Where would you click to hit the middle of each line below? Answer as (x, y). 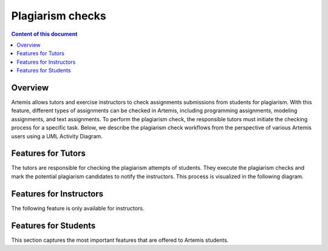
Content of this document (44, 34)
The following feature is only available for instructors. (78, 208)
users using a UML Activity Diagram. (57, 136)
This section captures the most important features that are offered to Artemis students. (120, 240)
